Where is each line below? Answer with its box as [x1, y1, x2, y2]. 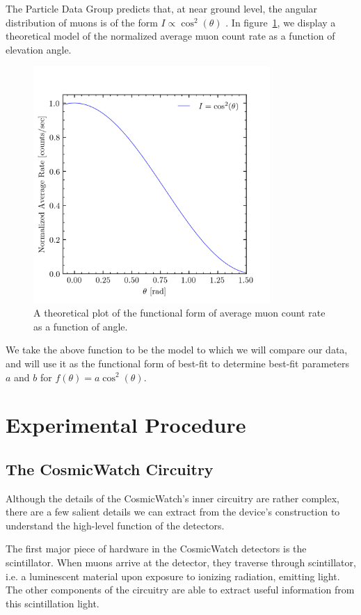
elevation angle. [6, 42, 72, 56]
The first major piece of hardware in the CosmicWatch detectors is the [6, 541, 307, 556]
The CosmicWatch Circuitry [6, 458, 214, 479]
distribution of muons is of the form [6, 15, 158, 29]
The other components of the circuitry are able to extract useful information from [6, 582, 355, 597]
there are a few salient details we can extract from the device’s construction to [6, 504, 340, 519]
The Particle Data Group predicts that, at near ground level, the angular [6, 1, 318, 15]
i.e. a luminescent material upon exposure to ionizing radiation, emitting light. [6, 568, 340, 583]
